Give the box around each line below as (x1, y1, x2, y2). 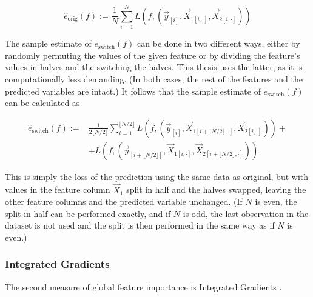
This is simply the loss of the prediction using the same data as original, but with (5, 170, 309, 182)
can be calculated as (5, 96, 80, 109)
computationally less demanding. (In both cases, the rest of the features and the (5, 72, 303, 85)
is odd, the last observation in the (183, 207, 309, 219)
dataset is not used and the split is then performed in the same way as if (5, 219, 275, 232)
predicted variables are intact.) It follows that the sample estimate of (5, 84, 261, 97)
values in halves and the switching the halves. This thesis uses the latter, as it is (5, 61, 303, 73)
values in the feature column (5, 183, 110, 196)
